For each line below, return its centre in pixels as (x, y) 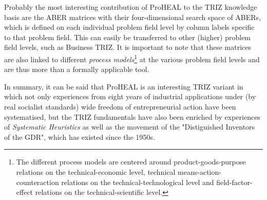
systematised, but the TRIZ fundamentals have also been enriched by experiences (132, 116)
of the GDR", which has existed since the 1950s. (80, 137)
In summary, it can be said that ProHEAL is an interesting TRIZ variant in (124, 86)
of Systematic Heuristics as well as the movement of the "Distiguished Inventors (130, 127)
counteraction (37, 182)
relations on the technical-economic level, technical (96, 171)
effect (25, 192)
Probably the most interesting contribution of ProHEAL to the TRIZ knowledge (131, 7)
